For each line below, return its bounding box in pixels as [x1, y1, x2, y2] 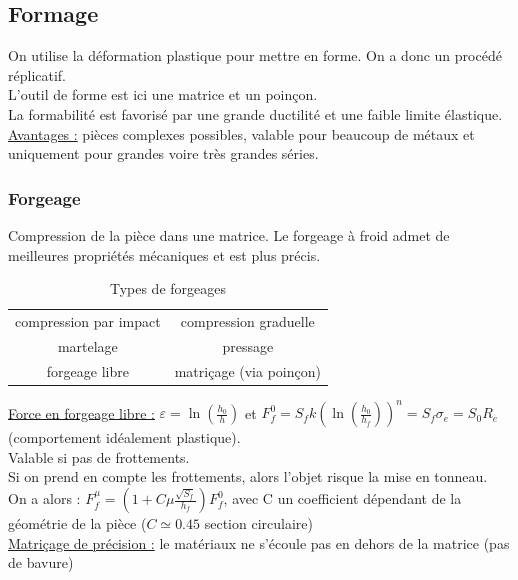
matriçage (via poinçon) [174, 360, 321, 381]
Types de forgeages [109, 278, 226, 299]
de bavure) [8, 552, 74, 573]
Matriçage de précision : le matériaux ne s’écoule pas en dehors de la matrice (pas [8, 532, 510, 553]
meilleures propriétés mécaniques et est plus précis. [8, 244, 321, 265]
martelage [57, 335, 118, 356]
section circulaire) [204, 513, 313, 534]
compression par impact [15, 311, 161, 332]
